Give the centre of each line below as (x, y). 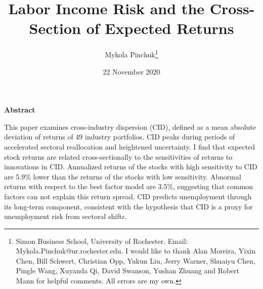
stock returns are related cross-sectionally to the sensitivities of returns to (118, 156)
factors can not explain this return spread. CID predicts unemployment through (128, 196)
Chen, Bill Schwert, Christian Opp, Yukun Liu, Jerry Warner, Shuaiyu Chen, (136, 260)
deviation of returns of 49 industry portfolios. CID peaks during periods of (120, 137)
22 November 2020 (131, 71)
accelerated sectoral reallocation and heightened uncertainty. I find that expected (130, 146)
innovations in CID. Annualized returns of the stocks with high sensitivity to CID (131, 167)
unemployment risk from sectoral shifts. (65, 216)
